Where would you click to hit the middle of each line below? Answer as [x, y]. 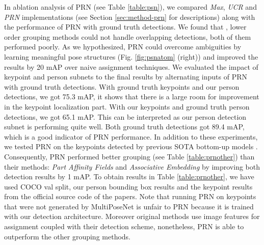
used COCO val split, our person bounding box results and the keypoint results [128, 186]
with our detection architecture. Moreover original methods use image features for [132, 216]
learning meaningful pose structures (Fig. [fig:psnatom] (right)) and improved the [131, 56]
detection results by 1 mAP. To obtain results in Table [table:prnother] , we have [129, 176]
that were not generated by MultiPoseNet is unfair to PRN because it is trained [129, 206]
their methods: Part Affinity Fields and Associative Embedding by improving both [132, 166]
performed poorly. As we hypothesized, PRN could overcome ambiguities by [123, 47]
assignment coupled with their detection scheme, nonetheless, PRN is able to [124, 226]
